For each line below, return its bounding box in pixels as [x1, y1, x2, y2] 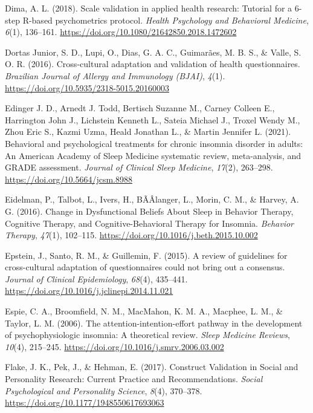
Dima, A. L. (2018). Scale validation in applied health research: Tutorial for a [5, 2, 292, 14]
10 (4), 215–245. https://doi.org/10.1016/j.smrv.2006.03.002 [5, 340, 224, 353]
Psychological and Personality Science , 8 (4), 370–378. [5, 384, 202, 397]
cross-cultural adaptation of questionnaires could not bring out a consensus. [5, 261, 285, 273]
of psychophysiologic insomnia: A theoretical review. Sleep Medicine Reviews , [5, 328, 290, 341]
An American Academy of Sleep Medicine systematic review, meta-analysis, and [5, 149, 301, 161]
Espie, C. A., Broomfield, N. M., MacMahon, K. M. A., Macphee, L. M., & [5, 305, 283, 317]
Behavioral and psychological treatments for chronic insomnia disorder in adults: [5, 137, 303, 149]
